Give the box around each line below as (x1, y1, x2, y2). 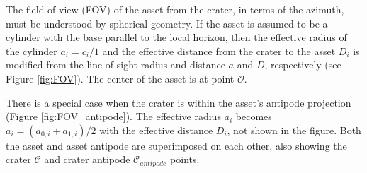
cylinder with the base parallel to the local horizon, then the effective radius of (6, 30, 347, 44)
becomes (235, 109, 272, 124)
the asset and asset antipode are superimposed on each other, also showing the (6, 138, 347, 153)
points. (170, 152, 200, 167)
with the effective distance (99, 122, 213, 137)
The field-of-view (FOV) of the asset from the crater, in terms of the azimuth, (6, 2, 344, 16)
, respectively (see (264, 57, 341, 72)
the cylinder (6, 43, 57, 58)
